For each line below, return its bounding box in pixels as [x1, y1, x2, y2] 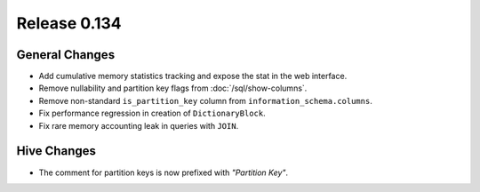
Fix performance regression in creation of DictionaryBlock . [38, 108, 266, 119]
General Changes [16, 47, 116, 62]
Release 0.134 [16, 13, 122, 33]
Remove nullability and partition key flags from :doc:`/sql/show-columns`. [38, 83, 308, 93]
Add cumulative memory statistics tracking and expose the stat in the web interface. [38, 71, 348, 82]
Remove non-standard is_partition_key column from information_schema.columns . [38, 95, 372, 106]
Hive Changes [16, 143, 97, 159]
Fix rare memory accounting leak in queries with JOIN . [38, 120, 239, 131]
